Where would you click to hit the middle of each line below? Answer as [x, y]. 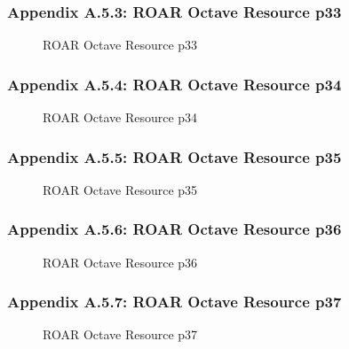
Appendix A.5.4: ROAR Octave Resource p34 [174, 84]
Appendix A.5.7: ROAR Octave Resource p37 [174, 302]
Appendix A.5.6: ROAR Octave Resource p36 [174, 229]
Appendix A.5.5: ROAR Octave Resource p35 [174, 156]
